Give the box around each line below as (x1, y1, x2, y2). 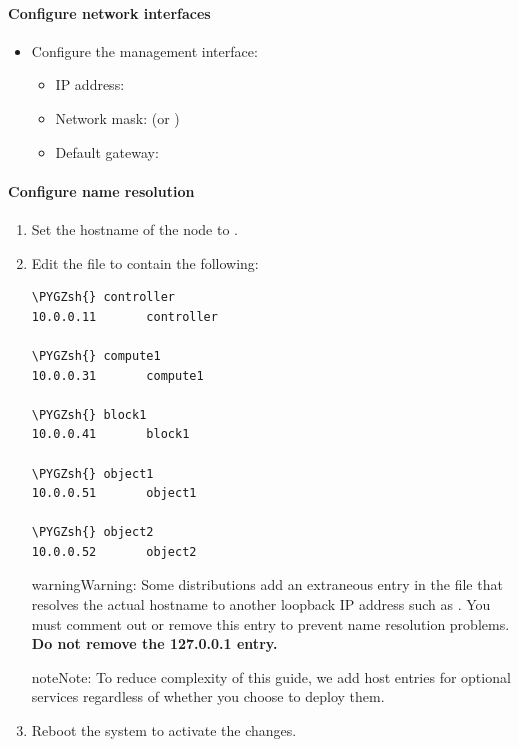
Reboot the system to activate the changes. (31, 720, 297, 741)
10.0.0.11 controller (31, 309, 218, 324)
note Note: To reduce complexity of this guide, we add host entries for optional (31, 666, 511, 687)
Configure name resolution (8, 180, 195, 201)
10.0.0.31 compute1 (31, 368, 204, 383)
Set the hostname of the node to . (31, 218, 238, 239)
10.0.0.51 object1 (31, 486, 197, 501)
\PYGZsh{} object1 (31, 466, 154, 481)
